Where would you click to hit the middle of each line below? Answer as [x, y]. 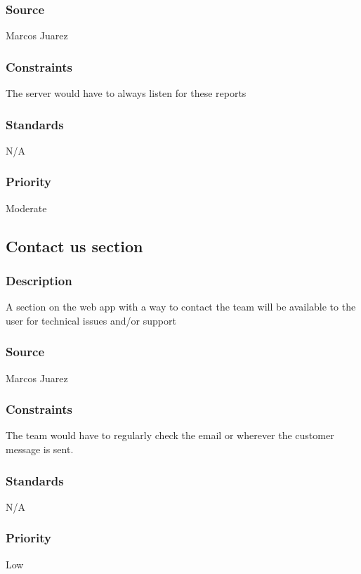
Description [39, 280]
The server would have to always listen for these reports [126, 93]
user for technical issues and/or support [91, 320]
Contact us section [74, 246]
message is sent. [40, 449]
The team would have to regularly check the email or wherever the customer [170, 435]
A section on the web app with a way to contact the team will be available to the [181, 307]
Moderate [26, 208]
